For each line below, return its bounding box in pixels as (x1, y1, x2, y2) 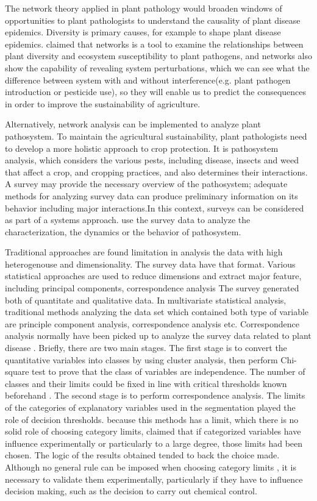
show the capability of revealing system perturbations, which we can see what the (5, 61, 310, 74)
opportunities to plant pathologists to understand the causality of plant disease (5, 13, 301, 26)
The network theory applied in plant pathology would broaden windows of (5, 2, 282, 14)
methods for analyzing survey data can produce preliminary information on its (5, 189, 298, 202)
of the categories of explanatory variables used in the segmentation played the (5, 401, 296, 413)
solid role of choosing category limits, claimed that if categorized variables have (5, 425, 301, 438)
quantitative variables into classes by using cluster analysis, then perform (5, 353, 278, 366)
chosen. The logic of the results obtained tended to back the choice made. (5, 449, 280, 461)
